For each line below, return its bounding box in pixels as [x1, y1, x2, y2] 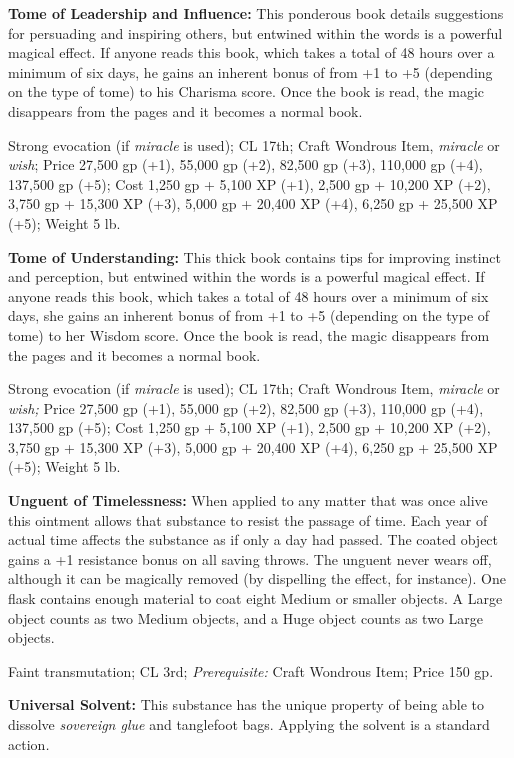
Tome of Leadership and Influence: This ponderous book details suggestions [8, 3, 504, 23]
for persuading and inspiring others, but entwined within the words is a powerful [8, 22, 503, 43]
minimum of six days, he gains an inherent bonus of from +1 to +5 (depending [8, 61, 493, 82]
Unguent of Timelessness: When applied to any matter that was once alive [8, 490, 488, 511]
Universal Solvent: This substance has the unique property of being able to [8, 694, 485, 715]
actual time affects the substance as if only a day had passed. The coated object [8, 529, 499, 550]
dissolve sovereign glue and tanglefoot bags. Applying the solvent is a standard [8, 714, 490, 734]
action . [8, 733, 50, 754]
